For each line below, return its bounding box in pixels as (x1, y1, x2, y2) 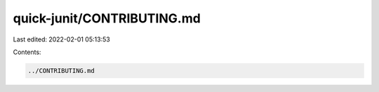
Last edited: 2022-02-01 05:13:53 (13, 35, 110, 44)
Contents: (13, 48, 41, 56)
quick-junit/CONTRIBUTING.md (13, 11, 201, 26)
